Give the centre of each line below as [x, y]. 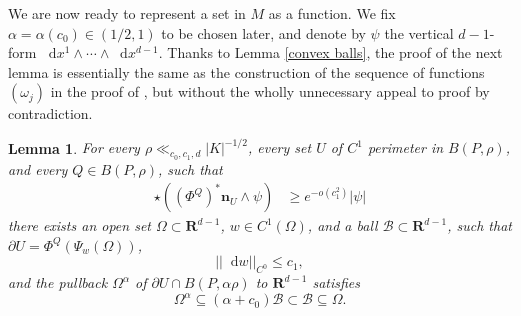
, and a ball [342, 225]
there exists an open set [79, 225]
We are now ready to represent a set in [127, 13]
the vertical [419, 32]
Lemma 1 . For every [74, 147]
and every [38, 168]
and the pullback [58, 282]
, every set [279, 147]
